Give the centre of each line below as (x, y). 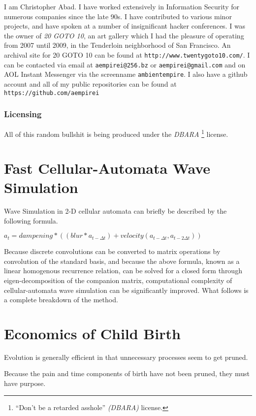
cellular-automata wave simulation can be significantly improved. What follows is (126, 290)
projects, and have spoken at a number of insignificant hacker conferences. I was (125, 26)
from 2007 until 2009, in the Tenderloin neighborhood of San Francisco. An (117, 45)
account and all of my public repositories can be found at (90, 83)
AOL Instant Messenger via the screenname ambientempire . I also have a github (126, 74)
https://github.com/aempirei (52, 93)
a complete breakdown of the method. (61, 300)
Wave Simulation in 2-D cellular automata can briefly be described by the (115, 210)
